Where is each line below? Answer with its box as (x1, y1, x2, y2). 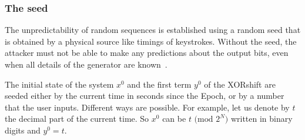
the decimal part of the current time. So (5, 112, 149, 125)
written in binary (230, 112, 293, 125)
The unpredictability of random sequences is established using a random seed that (5, 24, 301, 36)
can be (162, 112, 186, 125)
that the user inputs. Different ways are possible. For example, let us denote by (5, 101, 290, 113)
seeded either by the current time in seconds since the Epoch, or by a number (5, 89, 284, 102)
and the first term (127, 78, 192, 90)
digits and (5, 124, 41, 136)
